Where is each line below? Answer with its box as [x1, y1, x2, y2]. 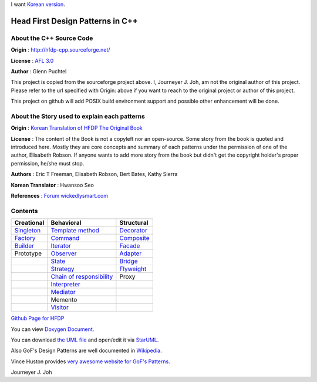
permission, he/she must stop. [11, 160, 85, 167]
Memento [50, 296, 77, 304]
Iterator [50, 242, 72, 250]
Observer [50, 249, 77, 258]
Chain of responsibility [50, 273, 113, 281]
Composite [119, 234, 150, 242]
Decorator [119, 227, 148, 235]
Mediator [50, 288, 76, 296]
